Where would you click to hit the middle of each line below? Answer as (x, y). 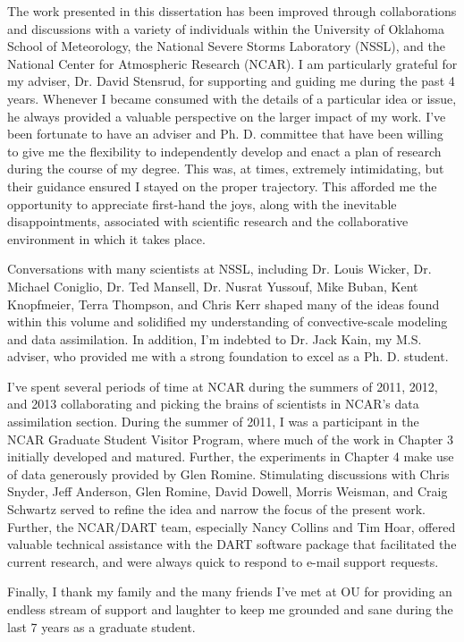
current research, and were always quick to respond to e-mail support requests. (223, 561)
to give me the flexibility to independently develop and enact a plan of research (224, 151)
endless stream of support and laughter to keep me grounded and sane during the (230, 609)
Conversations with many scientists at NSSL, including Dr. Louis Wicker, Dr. (219, 269)
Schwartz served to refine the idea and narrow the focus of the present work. (216, 509)
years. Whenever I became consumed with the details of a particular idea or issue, (232, 98)
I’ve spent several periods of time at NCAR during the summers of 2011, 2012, (223, 386)
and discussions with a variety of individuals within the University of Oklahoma (226, 28)
